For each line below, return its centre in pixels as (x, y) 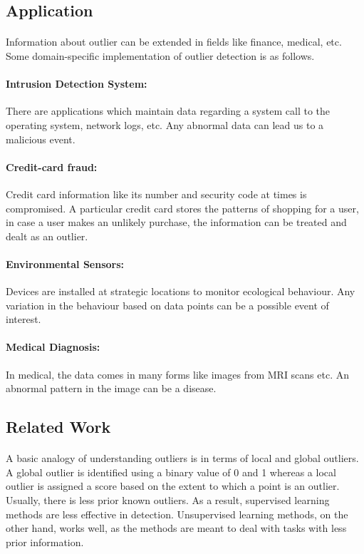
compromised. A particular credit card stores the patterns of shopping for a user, (182, 208)
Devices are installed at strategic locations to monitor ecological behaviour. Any (181, 291)
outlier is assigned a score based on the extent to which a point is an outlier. (173, 486)
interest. (24, 319)
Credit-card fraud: (52, 166)
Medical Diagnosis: (53, 347)
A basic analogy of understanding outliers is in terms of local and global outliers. (182, 458)
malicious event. (41, 139)
